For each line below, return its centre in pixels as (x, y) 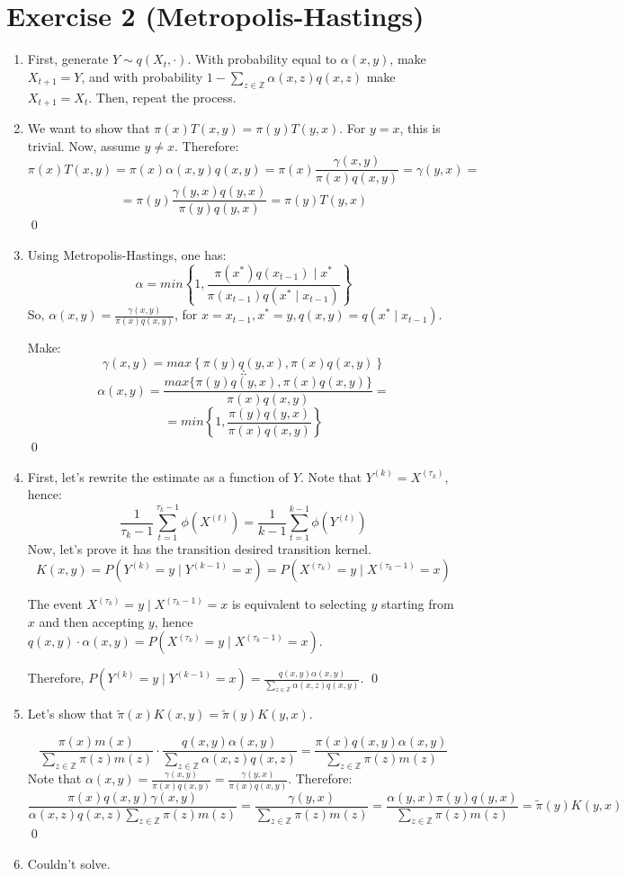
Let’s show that (70, 714)
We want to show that (89, 127)
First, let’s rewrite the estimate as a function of (158, 476)
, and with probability (142, 76)
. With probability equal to (262, 59)
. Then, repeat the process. (162, 97)
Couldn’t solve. (69, 864)
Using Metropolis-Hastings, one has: (127, 254)
